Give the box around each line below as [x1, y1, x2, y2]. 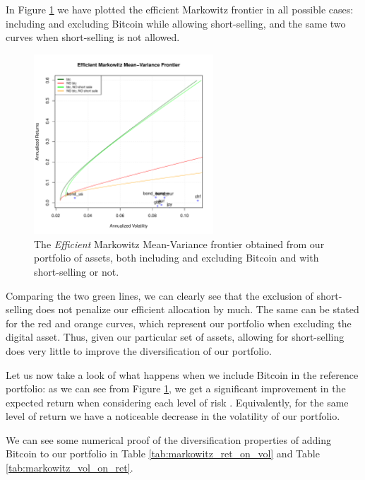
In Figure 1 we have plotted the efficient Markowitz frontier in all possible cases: [6, 2, 354, 16]
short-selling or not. [34, 264, 119, 279]
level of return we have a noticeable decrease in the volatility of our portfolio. [6, 409, 340, 423]
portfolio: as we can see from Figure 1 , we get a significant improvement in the [6, 381, 346, 396]
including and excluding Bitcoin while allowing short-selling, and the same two [6, 16, 346, 30]
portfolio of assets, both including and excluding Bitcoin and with [34, 250, 319, 265]
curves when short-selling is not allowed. [6, 30, 180, 45]
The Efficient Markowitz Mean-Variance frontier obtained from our [34, 236, 325, 251]
